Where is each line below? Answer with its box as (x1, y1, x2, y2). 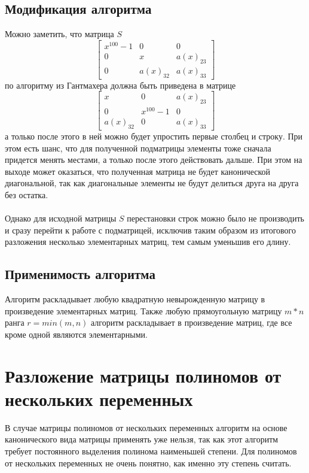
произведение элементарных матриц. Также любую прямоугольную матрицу (5, 304, 282, 317)
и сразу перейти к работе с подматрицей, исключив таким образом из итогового (5, 223, 296, 236)
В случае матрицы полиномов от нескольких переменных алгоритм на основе (5, 421, 287, 433)
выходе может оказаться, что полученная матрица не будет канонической (5, 165, 271, 177)
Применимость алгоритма (5, 265, 155, 283)
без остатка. (5, 188, 48, 201)
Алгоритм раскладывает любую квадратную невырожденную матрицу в (5, 293, 265, 305)
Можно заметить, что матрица (5, 28, 114, 40)
